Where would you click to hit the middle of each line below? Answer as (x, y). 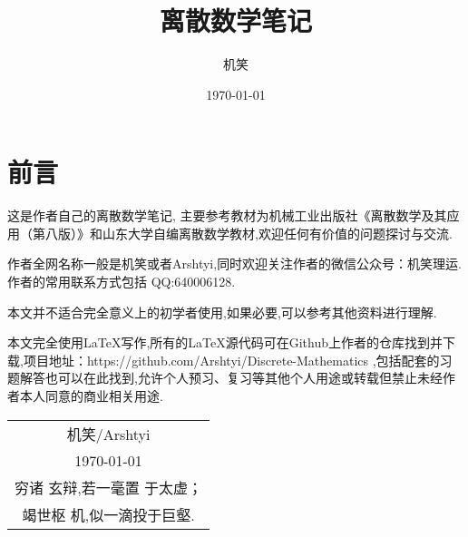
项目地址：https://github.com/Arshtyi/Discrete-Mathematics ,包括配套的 (231, 360)
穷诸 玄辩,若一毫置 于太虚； (109, 487)
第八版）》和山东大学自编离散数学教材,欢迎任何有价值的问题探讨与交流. (242, 233)
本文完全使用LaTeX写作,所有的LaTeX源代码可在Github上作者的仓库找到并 (225, 342)
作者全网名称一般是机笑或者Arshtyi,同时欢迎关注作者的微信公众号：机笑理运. (235, 264)
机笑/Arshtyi (108, 434)
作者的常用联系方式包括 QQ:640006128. (122, 282)
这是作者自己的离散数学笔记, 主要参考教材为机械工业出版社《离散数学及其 (227, 215)
